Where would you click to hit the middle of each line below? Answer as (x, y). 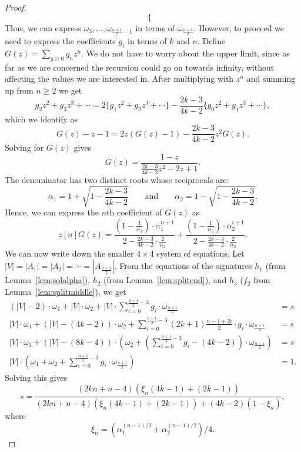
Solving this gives (36, 377)
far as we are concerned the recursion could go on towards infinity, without (140, 67)
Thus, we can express (43, 27)
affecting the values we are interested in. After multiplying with (119, 79)
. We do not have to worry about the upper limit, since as (185, 53)
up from (19, 90)
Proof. (16, 7)
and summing (271, 79)
